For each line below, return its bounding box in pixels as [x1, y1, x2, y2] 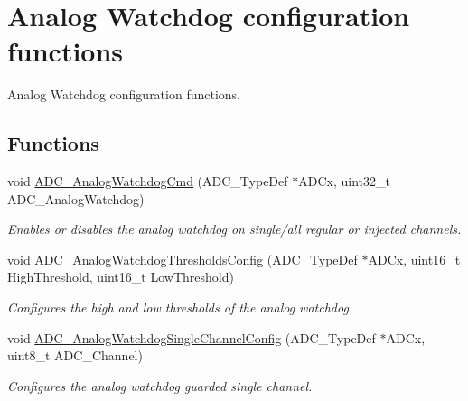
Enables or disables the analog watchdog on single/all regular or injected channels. [7, 219, 462, 238]
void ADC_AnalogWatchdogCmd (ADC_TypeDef [7, 172, 288, 191]
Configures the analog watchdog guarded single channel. [7, 376, 313, 395]
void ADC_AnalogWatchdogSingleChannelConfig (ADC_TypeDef [7, 328, 376, 347]
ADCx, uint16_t [368, 249, 461, 268]
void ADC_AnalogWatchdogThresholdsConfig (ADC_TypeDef [7, 249, 358, 268]
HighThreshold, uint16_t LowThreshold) [7, 267, 234, 286]
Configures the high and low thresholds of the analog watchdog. [7, 298, 353, 317]
